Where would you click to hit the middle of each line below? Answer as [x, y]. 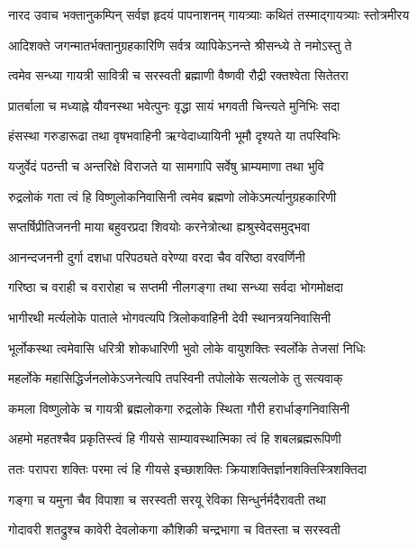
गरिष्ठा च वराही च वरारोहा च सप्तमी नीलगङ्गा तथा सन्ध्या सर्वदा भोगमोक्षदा [176, 287]
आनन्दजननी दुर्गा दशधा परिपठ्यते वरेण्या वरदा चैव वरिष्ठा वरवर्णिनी [157, 256]
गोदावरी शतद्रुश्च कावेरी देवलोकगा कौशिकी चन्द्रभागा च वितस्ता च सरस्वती [174, 529]
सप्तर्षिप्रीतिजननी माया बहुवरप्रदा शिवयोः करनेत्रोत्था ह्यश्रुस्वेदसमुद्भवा [159, 227]
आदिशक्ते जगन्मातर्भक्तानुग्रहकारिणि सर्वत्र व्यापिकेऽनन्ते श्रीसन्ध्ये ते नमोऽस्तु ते [180, 45]
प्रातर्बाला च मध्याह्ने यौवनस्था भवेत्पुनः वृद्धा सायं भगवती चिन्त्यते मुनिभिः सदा [174, 105]
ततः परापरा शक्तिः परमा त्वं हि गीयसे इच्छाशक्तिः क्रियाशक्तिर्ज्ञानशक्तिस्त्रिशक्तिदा [187, 468]
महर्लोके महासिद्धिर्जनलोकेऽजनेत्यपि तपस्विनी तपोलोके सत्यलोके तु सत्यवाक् [176, 378]
